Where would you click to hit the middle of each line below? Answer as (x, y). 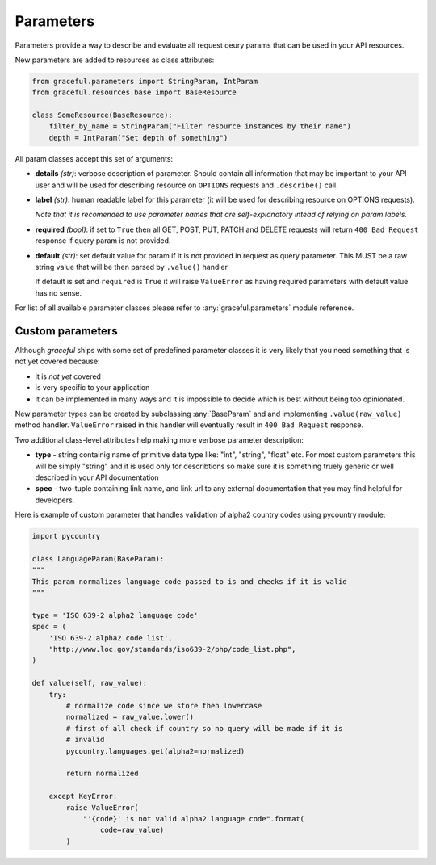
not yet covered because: (57, 361)
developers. (55, 500)
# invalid (85, 740)
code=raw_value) (132, 830)
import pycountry (66, 536)
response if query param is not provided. (103, 241)
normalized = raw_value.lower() (130, 717)
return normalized (102, 774)
